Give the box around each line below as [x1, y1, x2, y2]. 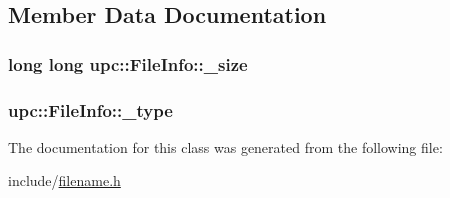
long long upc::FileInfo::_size [8, 51, 248, 76]
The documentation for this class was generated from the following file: [8, 136, 443, 157]
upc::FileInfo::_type [8, 97, 173, 122]
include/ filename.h [8, 170, 121, 191]
